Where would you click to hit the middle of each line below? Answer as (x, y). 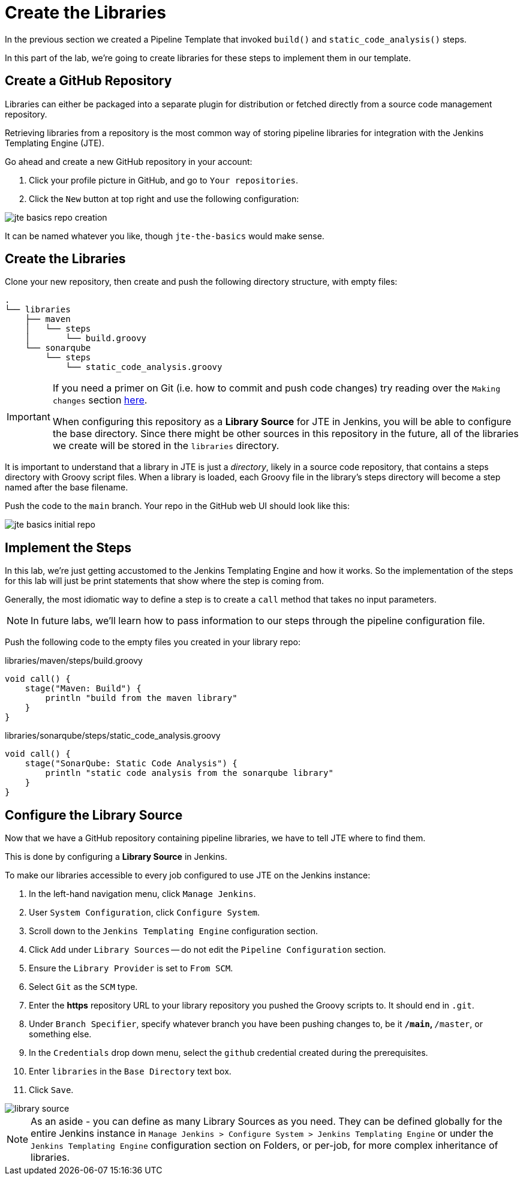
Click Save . (51, 1090)
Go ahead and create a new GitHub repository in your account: (129, 161)
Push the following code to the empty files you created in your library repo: (153, 642)
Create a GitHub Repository (88, 81)
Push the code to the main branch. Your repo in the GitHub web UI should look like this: (178, 506)
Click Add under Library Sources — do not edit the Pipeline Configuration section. (208, 950)
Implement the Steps (68, 547)
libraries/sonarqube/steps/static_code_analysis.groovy (113, 736)
